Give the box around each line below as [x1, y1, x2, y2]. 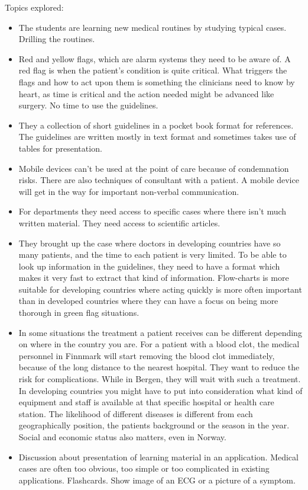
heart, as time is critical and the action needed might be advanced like [18, 87, 274, 100]
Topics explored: [5, 1, 64, 13]
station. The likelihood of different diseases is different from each [18, 407, 253, 419]
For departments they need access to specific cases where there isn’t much [18, 205, 287, 217]
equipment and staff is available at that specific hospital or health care [18, 396, 274, 408]
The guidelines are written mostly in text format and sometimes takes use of [18, 130, 296, 143]
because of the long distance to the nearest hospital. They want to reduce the [18, 361, 300, 373]
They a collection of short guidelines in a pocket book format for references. [18, 119, 294, 131]
